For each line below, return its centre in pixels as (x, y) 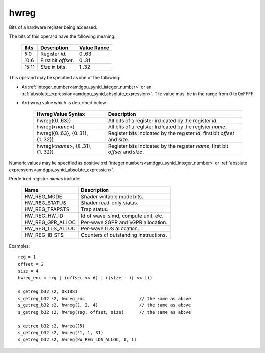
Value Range (94, 48)
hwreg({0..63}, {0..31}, (62, 133)
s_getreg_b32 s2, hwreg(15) (52, 326)
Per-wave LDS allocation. (110, 229)
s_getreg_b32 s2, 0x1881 (48, 291)
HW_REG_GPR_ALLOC (50, 222)
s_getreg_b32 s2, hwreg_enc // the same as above (105, 298)
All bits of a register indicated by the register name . (167, 126)
